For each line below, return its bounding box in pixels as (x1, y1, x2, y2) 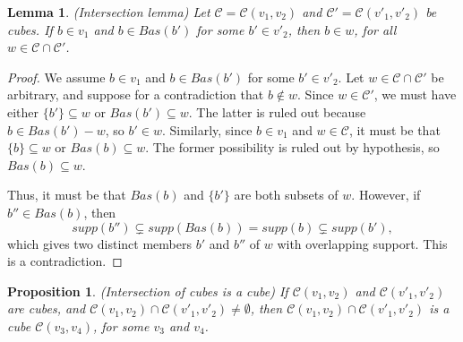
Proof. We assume (7, 67, 106, 86)
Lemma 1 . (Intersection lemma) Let (7, 3, 210, 21)
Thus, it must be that (7, 185, 126, 204)
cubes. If (7, 20, 53, 38)
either (7, 102, 39, 121)
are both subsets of (234, 185, 339, 204)
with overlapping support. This (277, 234, 448, 252)
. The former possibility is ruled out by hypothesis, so (145, 138, 440, 157)
